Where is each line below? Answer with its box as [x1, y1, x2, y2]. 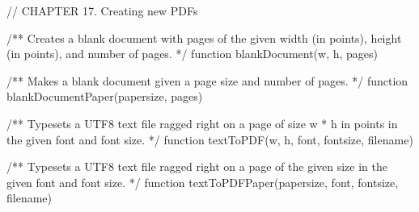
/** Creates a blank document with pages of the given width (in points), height [6, 29, 402, 46]
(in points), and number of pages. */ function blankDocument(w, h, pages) [6, 45, 379, 62]
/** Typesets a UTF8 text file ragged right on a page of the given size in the [6, 158, 388, 175]
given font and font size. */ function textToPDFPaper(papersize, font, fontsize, [6, 173, 399, 190]
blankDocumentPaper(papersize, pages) [6, 88, 203, 105]
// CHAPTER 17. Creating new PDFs [6, 2, 198, 19]
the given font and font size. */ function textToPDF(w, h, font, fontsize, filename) [6, 131, 413, 148]
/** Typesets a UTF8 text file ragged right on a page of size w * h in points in [6, 114, 398, 131]
